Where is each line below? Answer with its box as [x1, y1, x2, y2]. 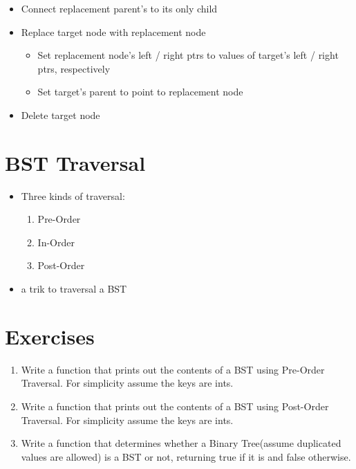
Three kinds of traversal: [21, 188, 125, 203]
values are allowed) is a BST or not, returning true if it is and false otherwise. [21, 449, 351, 463]
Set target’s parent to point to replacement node [37, 84, 243, 99]
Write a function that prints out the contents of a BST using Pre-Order [21, 362, 325, 376]
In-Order [37, 234, 75, 249]
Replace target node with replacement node [21, 24, 206, 39]
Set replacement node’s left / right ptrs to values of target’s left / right [37, 48, 339, 62]
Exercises [5, 322, 95, 350]
